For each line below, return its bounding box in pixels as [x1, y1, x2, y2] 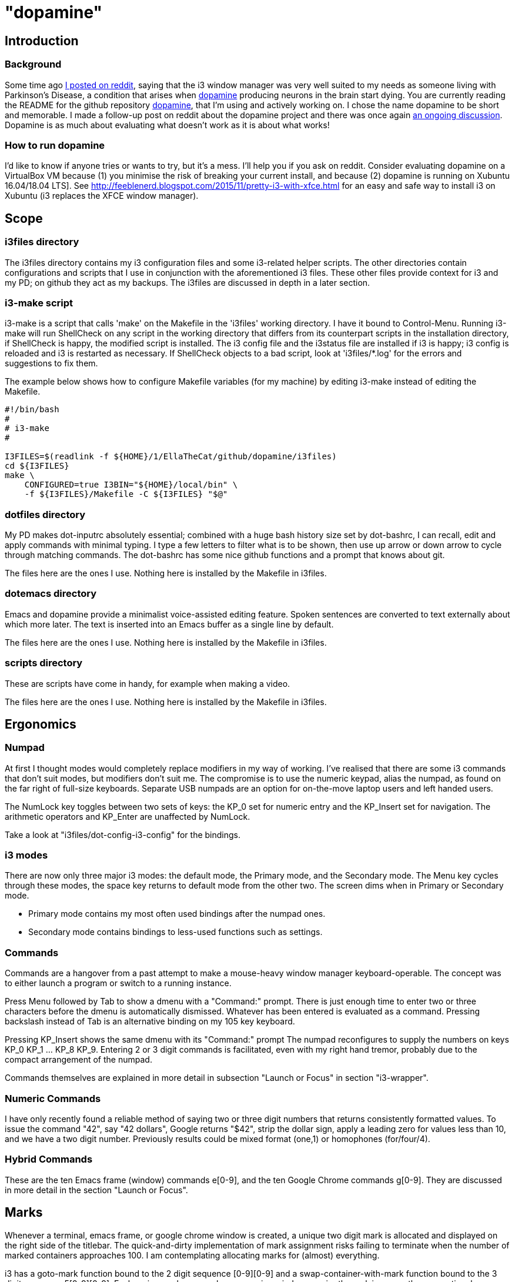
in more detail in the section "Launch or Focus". [5, 1184, 188, 1195]
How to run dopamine [5, 139, 105, 151]
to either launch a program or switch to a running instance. [5, 978, 232, 989]
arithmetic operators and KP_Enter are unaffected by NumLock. [5, 811, 250, 822]
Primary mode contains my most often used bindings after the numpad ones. [28, 909, 326, 919]
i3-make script [5, 296, 73, 309]
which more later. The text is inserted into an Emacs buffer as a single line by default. [5, 619, 334, 629]
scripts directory [5, 657, 83, 669]
